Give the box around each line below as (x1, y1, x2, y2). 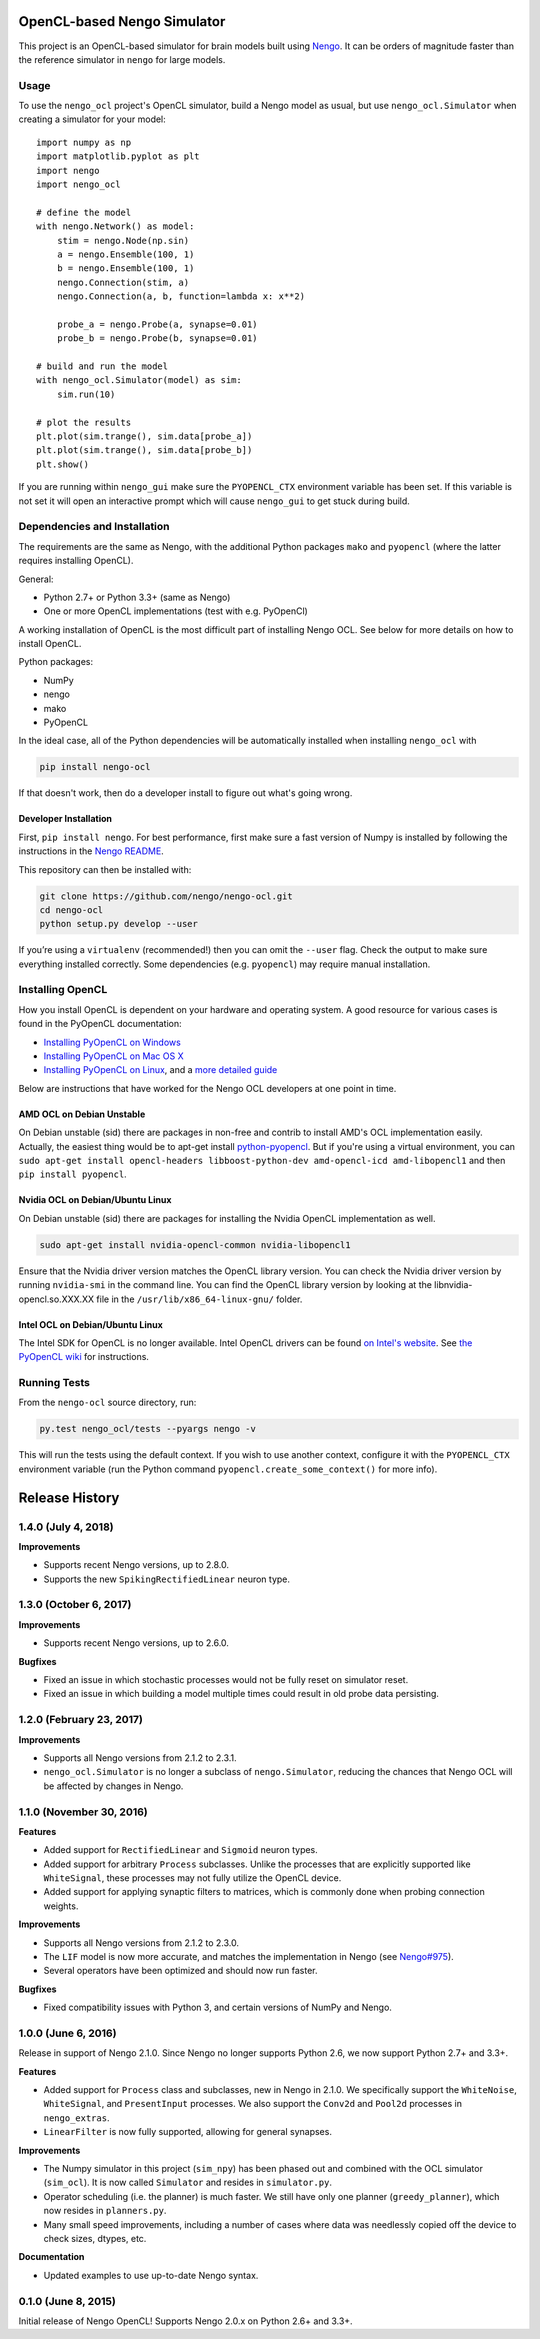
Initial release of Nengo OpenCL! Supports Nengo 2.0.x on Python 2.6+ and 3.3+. (18, 2315, 354, 2327)
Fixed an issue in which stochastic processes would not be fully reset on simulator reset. (43, 1674, 409, 1686)
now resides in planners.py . (43, 2205, 167, 2217)
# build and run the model (36, 361, 169, 372)
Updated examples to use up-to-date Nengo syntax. (43, 2269, 259, 2281)
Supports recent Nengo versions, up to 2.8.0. (43, 1559, 230, 1571)
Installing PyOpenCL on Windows (43, 1036, 182, 1048)
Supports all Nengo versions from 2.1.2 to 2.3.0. (43, 1936, 240, 1949)
